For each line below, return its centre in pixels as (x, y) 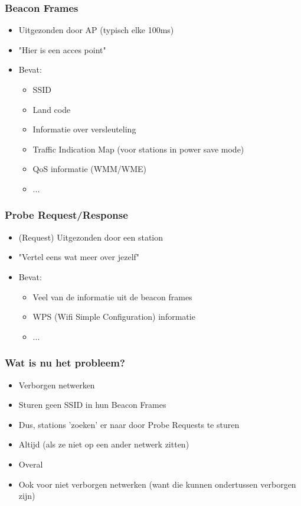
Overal (31, 464)
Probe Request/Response (66, 215)
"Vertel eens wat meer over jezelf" (79, 257)
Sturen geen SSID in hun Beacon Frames (92, 405)
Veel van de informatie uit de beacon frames (112, 296)
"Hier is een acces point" (62, 49)
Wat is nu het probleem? (65, 363)
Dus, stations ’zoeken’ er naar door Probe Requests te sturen (129, 424)
